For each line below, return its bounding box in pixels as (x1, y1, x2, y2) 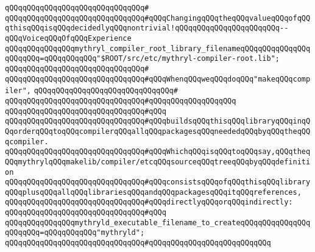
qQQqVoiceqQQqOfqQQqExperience (5, 33, 132, 43)
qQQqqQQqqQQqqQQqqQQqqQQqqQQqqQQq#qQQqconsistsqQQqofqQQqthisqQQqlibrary (5, 178, 311, 187)
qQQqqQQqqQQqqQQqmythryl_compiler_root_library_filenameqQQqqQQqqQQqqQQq (5, 44, 311, 53)
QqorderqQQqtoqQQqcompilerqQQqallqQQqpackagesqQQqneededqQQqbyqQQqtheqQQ (5, 127, 311, 136)
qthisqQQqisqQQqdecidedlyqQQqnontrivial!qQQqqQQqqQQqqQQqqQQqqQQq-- (5, 24, 289, 33)
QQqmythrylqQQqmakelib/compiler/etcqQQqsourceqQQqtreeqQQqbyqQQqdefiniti (5, 157, 311, 166)
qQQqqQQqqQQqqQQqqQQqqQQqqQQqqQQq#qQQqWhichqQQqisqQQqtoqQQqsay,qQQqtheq (5, 147, 311, 156)
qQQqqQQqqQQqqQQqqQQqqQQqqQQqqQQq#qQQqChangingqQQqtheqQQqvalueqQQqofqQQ (5, 13, 311, 23)
